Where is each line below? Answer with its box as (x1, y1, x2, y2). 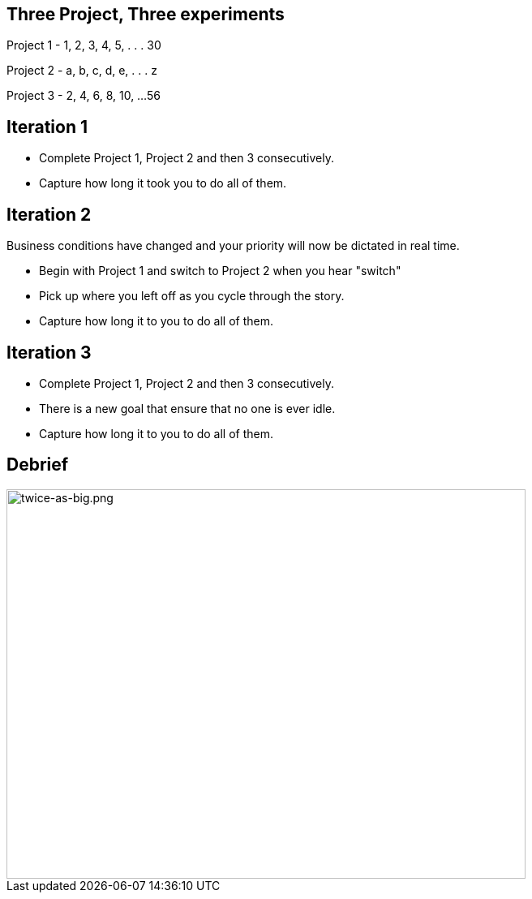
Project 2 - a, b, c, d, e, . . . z (6, 63, 157, 78)
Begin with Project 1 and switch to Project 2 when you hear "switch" (39, 264, 401, 278)
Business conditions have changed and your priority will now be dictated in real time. (6, 239, 460, 253)
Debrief (6, 454, 69, 475)
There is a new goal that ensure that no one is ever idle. (39, 401, 336, 415)
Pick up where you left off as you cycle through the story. (39, 289, 345, 303)
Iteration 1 (6, 116, 88, 137)
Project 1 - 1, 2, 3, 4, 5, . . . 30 (6, 38, 161, 53)
